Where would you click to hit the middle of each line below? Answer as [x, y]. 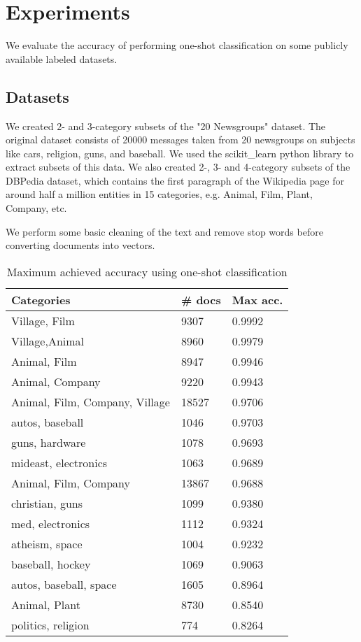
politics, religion [50, 625]
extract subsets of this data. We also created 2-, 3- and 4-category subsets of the [178, 167]
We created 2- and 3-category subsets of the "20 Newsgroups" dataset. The [166, 126]
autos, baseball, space [64, 584]
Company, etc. [36, 208]
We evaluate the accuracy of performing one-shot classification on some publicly [177, 45]
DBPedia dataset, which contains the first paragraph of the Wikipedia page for [175, 180]
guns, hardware [49, 442]
